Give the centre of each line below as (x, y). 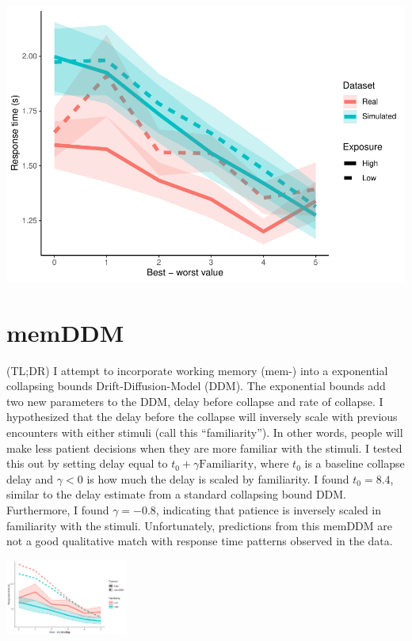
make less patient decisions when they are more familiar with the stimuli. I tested (204, 448)
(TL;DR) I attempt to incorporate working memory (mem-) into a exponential (197, 370)
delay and (30, 478)
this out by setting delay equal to (87, 463)
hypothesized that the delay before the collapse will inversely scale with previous (202, 417)
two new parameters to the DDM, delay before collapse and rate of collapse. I (195, 401)
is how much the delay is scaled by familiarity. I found (218, 478)
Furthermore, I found (58, 509)
